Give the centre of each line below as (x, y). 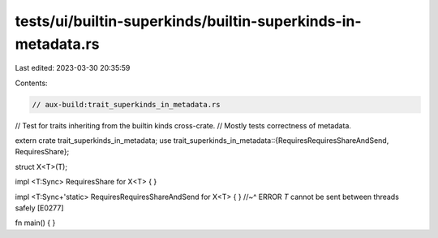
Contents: (31, 83)
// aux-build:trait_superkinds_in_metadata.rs (126, 104)
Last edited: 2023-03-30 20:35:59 (73, 68)
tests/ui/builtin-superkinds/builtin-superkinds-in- (188, 21)
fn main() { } (35, 223)
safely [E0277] (39, 208)
